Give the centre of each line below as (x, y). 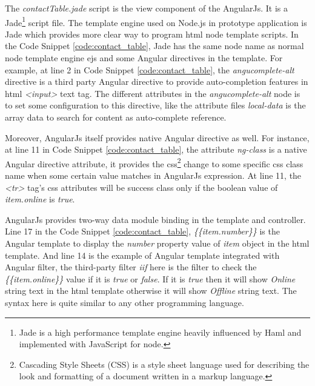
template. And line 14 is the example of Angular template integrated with (142, 255)
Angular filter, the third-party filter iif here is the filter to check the (131, 267)
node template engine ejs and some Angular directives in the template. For (144, 58)
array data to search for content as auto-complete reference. (116, 117)
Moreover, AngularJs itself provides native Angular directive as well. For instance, (157, 137)
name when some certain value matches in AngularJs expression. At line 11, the (153, 175)
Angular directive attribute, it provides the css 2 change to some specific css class (154, 162)
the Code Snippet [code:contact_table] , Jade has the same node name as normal (154, 46)
